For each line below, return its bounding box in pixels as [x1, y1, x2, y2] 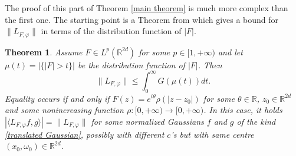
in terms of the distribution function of [41, 25, 182, 37]
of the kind [236, 115, 276, 127]
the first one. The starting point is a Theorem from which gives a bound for [5, 13, 279, 25]
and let [218, 45, 243, 58]
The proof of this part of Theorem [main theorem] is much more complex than [5, 2, 288, 14]
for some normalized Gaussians [91, 115, 204, 127]
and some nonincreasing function [5, 104, 124, 116]
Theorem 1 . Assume [5, 45, 83, 58]
